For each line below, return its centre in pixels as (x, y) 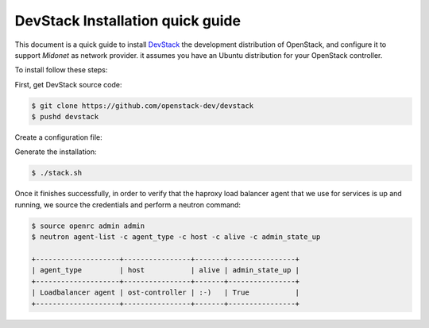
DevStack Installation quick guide (128, 21)
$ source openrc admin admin (88, 226)
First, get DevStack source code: (68, 84)
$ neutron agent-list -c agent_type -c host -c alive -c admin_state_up (176, 237)
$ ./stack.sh (57, 173)
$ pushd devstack (65, 117)
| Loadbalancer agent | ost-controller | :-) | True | (166, 293)
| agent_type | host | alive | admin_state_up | (166, 270)
